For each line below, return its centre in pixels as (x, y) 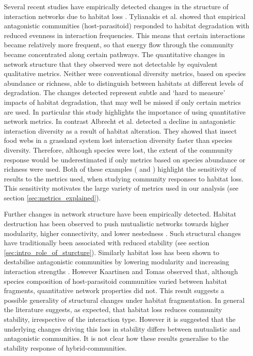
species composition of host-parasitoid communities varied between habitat (116, 281)
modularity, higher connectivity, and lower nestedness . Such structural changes (122, 233)
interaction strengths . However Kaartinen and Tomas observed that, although (121, 271)
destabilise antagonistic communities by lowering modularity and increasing (117, 262)
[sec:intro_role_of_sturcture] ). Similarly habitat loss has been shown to (112, 252)
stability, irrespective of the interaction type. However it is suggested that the (120, 319)
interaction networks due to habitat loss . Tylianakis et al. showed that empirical (125, 16)
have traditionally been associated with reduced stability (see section (107, 243)
